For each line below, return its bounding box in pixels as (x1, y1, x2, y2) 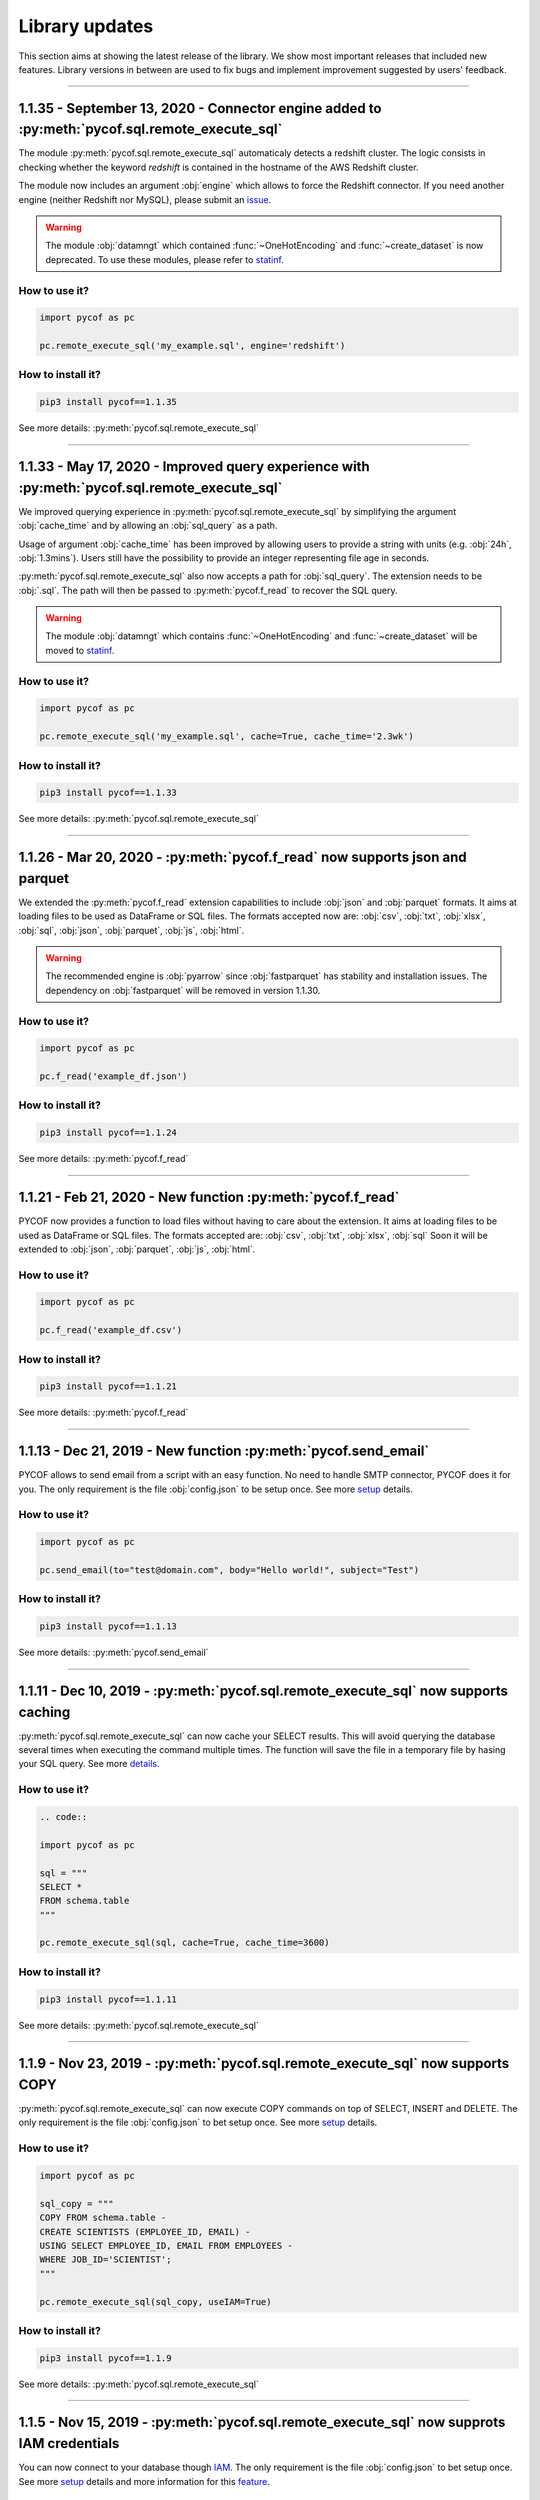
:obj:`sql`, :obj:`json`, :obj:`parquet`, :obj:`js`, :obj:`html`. (18, 924, 245, 936)
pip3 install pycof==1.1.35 (39, 396, 177, 408)
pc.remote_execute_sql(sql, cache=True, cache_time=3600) (39, 1937, 330, 1949)
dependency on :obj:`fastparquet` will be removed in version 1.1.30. (45, 984, 321, 996)
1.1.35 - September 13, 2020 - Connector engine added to (18, 100, 382, 117)
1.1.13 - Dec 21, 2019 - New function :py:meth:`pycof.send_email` (18, 1443, 430, 1460)
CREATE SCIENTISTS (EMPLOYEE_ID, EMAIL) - (39, 2226, 251, 2237)
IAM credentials (18, 2435, 120, 2452)
